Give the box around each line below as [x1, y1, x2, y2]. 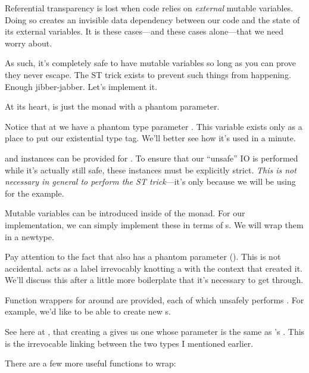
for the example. [5, 186, 64, 199]
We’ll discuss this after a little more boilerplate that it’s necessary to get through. [5, 273, 304, 286]
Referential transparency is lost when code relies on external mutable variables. [5, 2, 294, 14]
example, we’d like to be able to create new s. [5, 305, 171, 318]
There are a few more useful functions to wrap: [5, 357, 176, 369]
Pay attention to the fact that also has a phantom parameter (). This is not [5, 250, 281, 263]
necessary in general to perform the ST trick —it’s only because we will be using [5, 175, 296, 188]
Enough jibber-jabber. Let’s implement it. [5, 80, 158, 92]
